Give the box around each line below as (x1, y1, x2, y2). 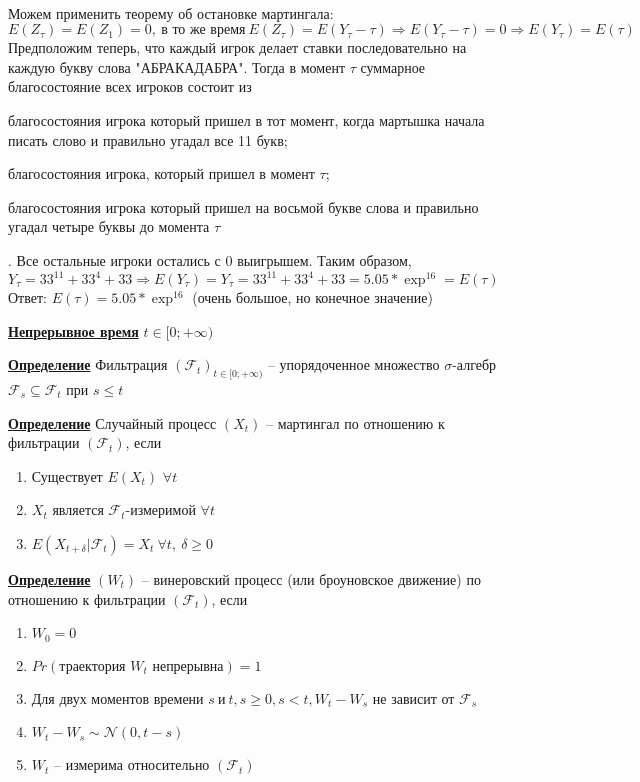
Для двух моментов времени (31, 687, 204, 708)
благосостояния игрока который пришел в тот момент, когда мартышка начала (8, 109, 485, 130)
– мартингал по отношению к (265, 412, 445, 433)
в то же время (161, 23, 246, 38)
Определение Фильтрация (8, 354, 168, 375)
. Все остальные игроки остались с (8, 249, 221, 270)
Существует (31, 465, 103, 486)
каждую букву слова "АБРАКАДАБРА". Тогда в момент (8, 56, 346, 77)
